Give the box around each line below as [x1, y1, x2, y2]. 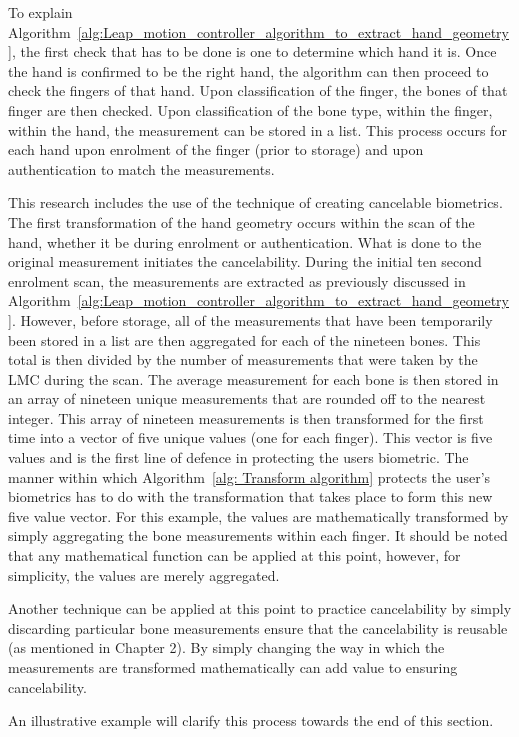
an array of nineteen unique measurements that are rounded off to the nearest [8, 388, 486, 409]
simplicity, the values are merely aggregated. [8, 564, 280, 585]
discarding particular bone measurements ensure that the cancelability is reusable [8, 617, 508, 638]
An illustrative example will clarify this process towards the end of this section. [8, 710, 494, 731]
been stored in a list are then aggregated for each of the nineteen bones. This [8, 329, 481, 350]
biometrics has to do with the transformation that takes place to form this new [8, 486, 493, 507]
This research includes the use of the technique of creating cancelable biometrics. [8, 192, 503, 213]
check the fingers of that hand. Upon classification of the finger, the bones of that [8, 80, 508, 101]
